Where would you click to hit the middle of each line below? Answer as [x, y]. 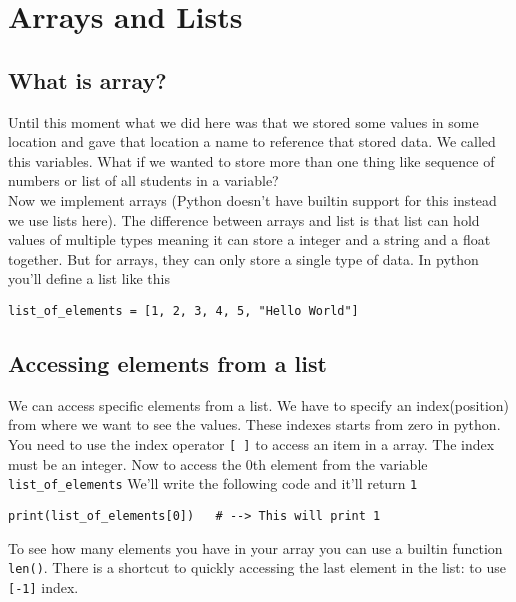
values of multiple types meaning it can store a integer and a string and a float [249, 239]
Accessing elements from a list [167, 362]
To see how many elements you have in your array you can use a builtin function [255, 547]
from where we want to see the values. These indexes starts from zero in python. [254, 424]
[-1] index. [43, 586]
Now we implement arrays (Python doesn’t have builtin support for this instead [252, 199]
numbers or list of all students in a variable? [143, 180]
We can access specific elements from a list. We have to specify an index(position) [259, 404]
